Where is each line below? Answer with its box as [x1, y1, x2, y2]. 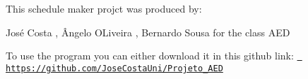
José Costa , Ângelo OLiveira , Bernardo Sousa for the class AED [6, 24, 290, 39]
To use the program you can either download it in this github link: [6, 48, 294, 63]
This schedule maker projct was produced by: [6, 1, 202, 15]
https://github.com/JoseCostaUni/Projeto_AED [6, 63, 223, 73]
